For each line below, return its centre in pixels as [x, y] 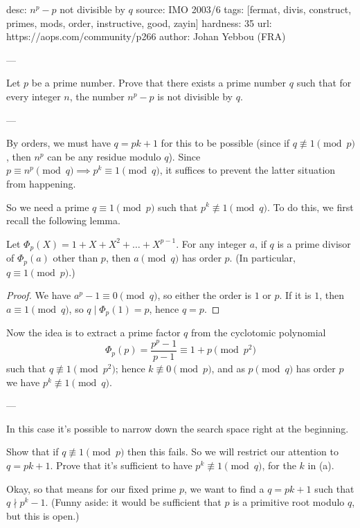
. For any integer [211, 243]
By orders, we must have [58, 143]
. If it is [295, 295]
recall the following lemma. [63, 220]
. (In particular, [262, 258]
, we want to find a [224, 488]
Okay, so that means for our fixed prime [91, 488]
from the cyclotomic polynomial [258, 333]
